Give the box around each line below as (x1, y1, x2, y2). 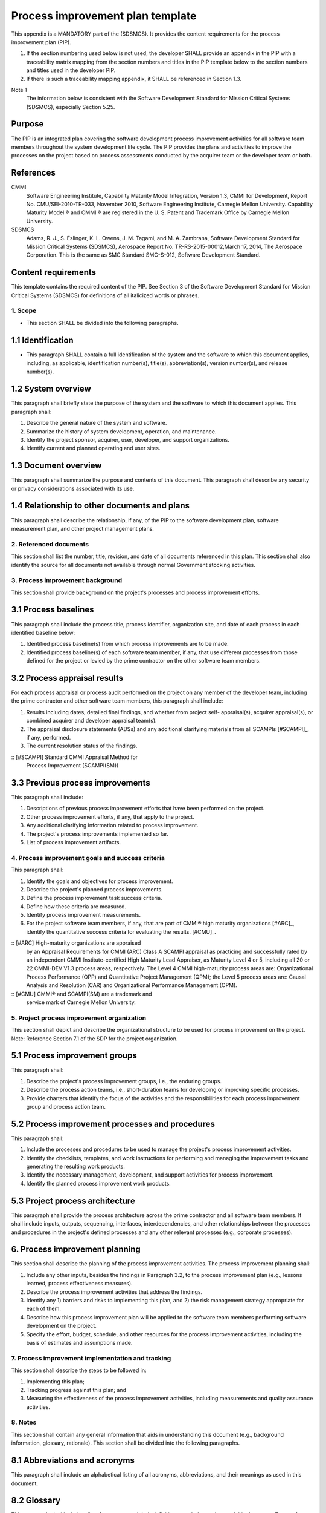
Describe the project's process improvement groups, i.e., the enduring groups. (26, 1077, 222, 1085)
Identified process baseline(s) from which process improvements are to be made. (26, 640, 229, 648)
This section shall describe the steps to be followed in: (11, 1367, 147, 1374)
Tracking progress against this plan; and (26, 1386, 127, 1393)
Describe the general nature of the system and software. (26, 419, 167, 427)
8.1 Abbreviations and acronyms (11, 1456, 135, 1466)
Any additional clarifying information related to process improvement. (26, 822, 199, 829)
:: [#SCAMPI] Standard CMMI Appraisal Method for (11, 753, 138, 761)
